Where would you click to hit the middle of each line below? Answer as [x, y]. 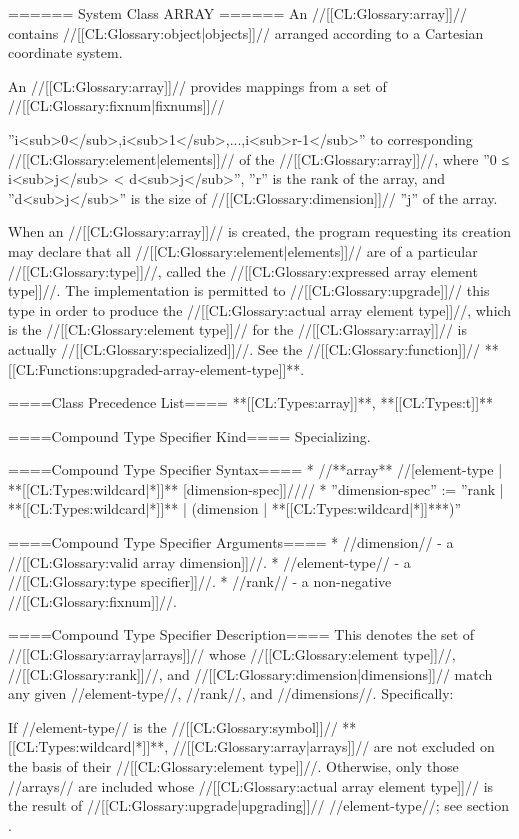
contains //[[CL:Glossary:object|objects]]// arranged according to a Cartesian [246, 32]
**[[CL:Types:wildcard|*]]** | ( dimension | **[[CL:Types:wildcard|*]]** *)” [235, 508]
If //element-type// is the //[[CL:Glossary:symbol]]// [173, 726]
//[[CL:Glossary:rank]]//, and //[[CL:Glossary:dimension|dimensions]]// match [250, 673]
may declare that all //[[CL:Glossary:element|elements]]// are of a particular [243, 250]
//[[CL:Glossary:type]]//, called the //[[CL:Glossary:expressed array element [243, 270]
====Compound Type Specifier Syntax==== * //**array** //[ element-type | [255, 469]
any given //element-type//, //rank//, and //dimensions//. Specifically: [231, 693]
